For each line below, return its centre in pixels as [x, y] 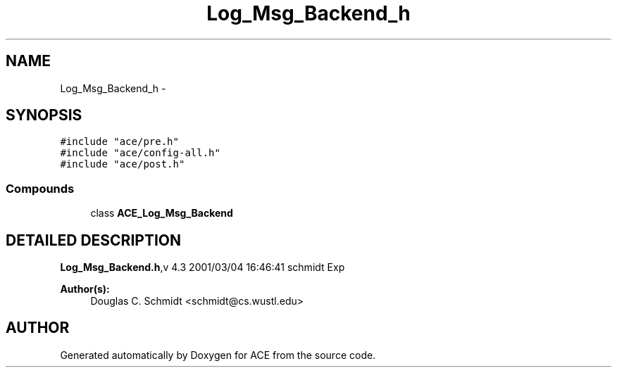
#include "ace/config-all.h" [140, 153]
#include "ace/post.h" [123, 164]
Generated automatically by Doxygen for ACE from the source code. [218, 355]
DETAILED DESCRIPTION [94, 240]
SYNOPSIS [44, 115]
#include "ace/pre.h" [119, 142]
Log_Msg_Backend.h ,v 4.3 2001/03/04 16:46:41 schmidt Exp [202, 267]
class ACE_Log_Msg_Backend [162, 213]
